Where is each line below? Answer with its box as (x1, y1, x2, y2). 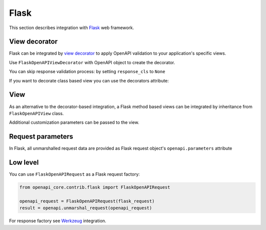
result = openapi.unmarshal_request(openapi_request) (19, 205, 152, 211)
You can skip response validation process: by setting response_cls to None (9, 69, 166, 75)
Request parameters (9, 132, 73, 141)
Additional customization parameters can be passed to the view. (9, 119, 139, 125)
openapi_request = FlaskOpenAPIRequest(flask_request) (19, 198, 155, 204)
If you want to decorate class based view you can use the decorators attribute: (9, 77, 169, 83)
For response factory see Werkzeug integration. (9, 218, 106, 224)
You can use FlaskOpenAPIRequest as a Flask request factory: (9, 171, 140, 177)
